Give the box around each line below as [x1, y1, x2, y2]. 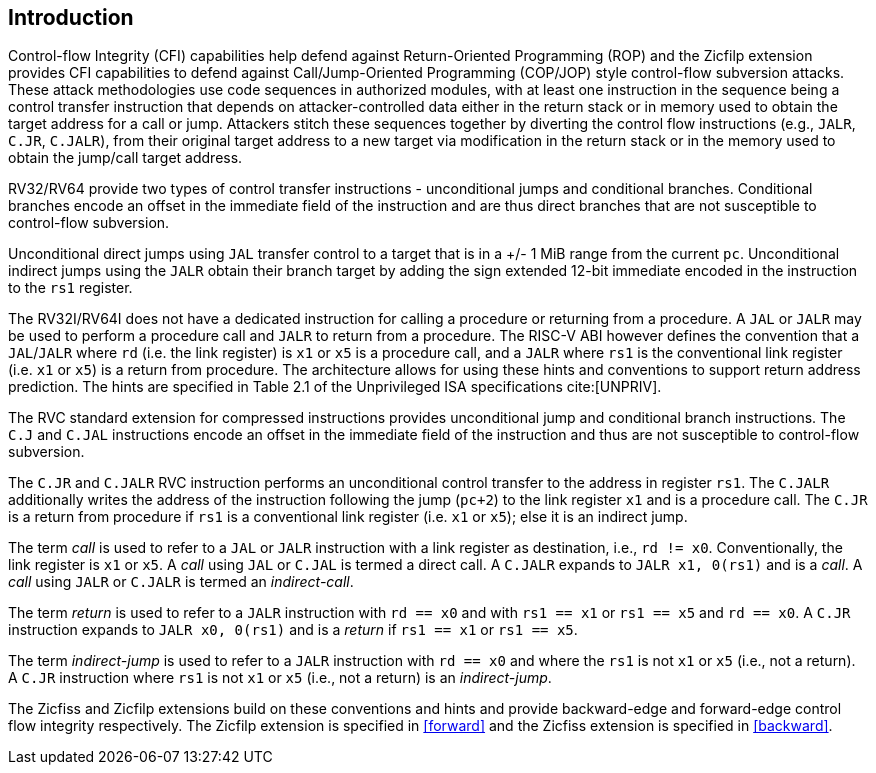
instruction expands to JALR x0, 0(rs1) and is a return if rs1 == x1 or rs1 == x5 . [8, 621, 578, 639]
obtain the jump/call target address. [8, 149, 243, 167]
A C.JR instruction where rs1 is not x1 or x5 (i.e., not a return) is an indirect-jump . [8, 669, 552, 687]
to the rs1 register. [8, 279, 133, 297]
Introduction [8, 5, 134, 30]
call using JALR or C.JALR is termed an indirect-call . [8, 573, 354, 591]
